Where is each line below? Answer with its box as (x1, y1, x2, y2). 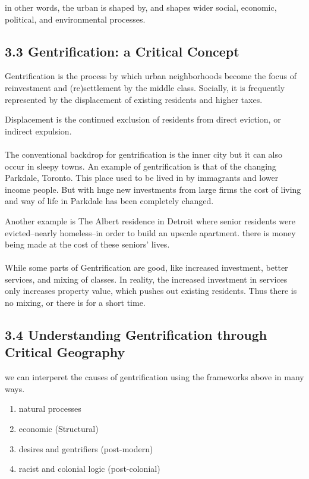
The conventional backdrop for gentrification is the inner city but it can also (5, 148, 282, 160)
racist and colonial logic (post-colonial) (18, 462, 160, 475)
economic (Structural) (18, 422, 99, 435)
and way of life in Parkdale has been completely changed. (5, 195, 214, 207)
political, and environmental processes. (5, 12, 146, 25)
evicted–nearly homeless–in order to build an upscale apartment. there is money (5, 226, 296, 239)
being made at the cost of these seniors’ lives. (5, 238, 170, 251)
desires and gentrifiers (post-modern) (18, 442, 153, 455)
